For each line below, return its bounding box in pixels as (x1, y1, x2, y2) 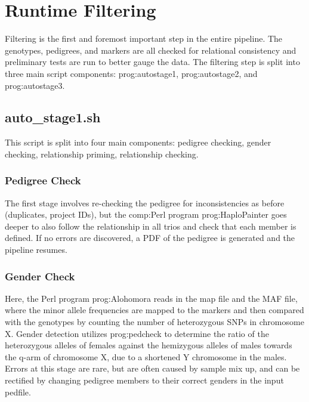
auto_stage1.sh (5, 108, 101, 126)
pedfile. (5, 385, 31, 398)
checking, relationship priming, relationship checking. (5, 147, 199, 160)
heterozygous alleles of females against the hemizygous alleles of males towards (5, 339, 292, 351)
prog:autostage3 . (5, 79, 65, 91)
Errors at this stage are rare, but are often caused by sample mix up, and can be (5, 362, 300, 375)
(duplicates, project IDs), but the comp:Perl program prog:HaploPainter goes (5, 208, 287, 221)
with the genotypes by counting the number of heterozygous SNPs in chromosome (5, 316, 304, 328)
